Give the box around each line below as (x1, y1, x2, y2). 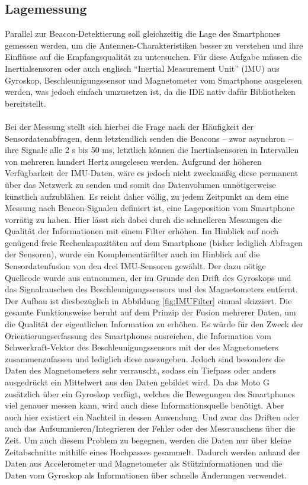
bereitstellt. (5, 97, 46, 109)
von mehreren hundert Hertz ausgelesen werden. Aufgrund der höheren (5, 155, 262, 167)
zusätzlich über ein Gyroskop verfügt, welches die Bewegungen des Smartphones (5, 387, 296, 400)
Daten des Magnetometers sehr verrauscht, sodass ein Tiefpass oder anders (5, 364, 277, 376)
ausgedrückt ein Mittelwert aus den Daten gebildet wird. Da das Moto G (5, 376, 269, 388)
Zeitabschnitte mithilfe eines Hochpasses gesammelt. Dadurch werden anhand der (5, 445, 300, 458)
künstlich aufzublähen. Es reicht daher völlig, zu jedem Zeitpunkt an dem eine (5, 190, 289, 202)
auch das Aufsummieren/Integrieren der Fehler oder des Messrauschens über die (5, 422, 296, 435)
